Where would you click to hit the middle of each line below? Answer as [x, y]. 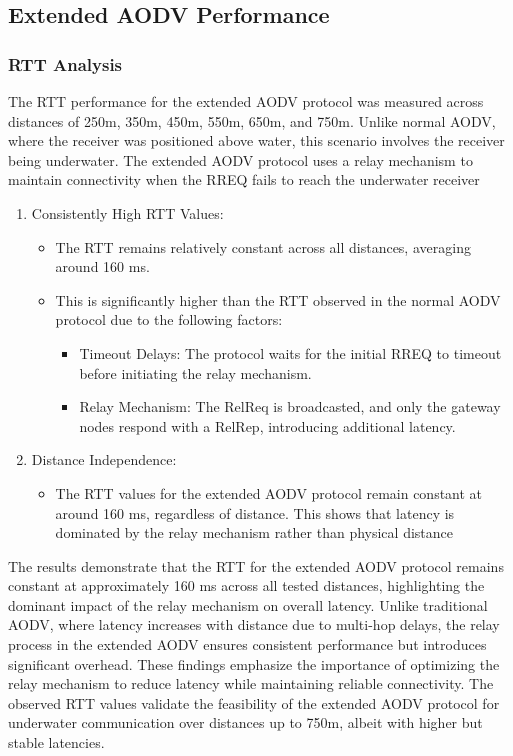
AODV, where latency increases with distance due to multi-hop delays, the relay [254, 624]
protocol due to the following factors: [169, 319]
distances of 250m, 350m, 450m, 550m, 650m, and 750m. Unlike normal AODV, [252, 120]
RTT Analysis [65, 63]
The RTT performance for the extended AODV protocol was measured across [246, 101]
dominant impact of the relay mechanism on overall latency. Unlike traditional [248, 604]
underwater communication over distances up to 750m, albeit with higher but [245, 722]
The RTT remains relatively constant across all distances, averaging [263, 246]
